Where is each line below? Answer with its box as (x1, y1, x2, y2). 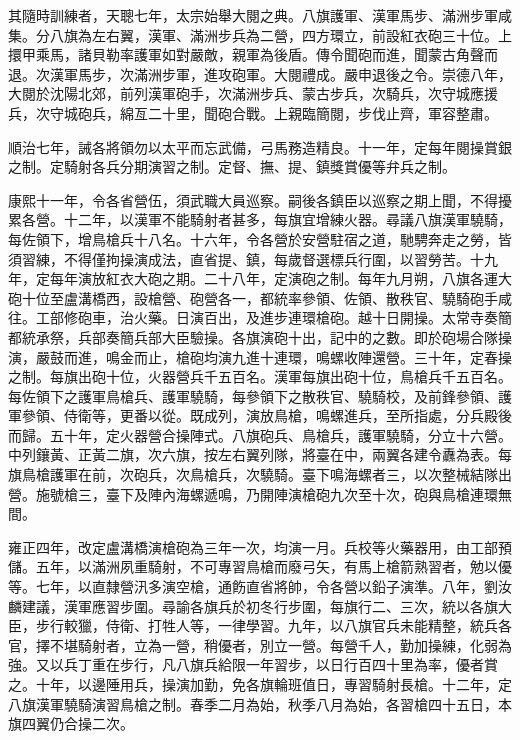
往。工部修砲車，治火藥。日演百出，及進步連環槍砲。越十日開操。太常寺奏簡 (8, 307, 512, 328)
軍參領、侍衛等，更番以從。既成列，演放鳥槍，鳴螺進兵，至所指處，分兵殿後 (8, 405, 512, 426)
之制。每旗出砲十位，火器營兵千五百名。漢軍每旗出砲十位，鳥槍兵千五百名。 (8, 366, 512, 387)
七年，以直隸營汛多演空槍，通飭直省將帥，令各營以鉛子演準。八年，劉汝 (35, 576, 512, 597)
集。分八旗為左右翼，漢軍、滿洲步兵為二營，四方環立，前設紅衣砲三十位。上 (8, 24, 512, 45)
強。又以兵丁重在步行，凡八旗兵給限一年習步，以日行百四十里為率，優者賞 (8, 654, 498, 675)
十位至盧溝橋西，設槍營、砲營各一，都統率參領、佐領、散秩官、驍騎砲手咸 (21, 287, 512, 308)
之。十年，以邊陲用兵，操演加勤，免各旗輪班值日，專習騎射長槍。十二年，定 (8, 674, 512, 694)
